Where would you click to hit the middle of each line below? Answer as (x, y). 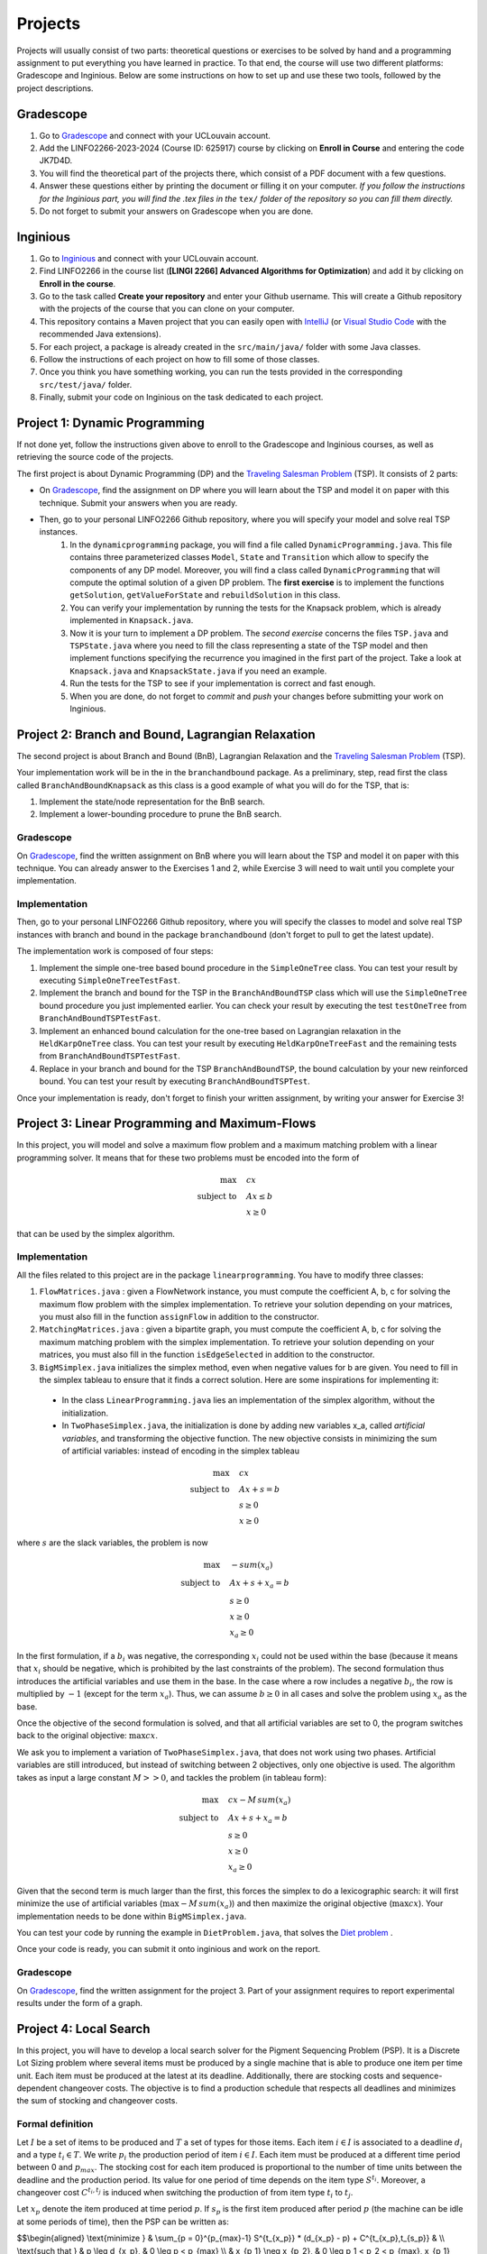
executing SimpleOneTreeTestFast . (110, 980)
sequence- (422, 2075)
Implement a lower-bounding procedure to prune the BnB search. (161, 814)
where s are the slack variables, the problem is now (112, 1543)
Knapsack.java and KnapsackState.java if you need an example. (198, 671)
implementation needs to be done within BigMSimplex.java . (132, 1916)
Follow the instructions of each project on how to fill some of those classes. (179, 359)
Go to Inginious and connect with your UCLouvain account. (149, 258)
